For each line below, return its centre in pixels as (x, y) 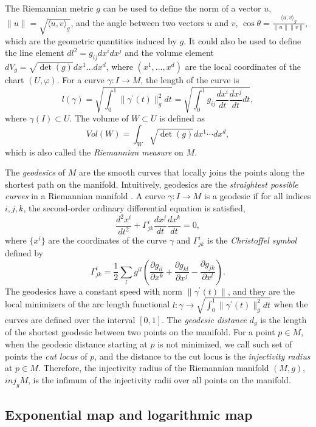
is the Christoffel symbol (252, 240)
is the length (283, 319)
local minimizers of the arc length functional (88, 304)
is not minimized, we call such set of (225, 343)
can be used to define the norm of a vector (182, 8)
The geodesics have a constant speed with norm (94, 291)
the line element (35, 53)
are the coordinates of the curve (107, 240)
